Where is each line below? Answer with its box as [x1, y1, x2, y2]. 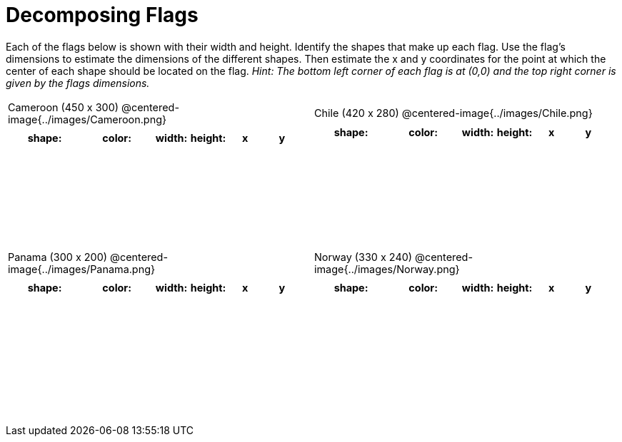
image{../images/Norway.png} [314, 262, 460, 275]
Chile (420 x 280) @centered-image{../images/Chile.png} [314, 107, 593, 120]
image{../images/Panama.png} [8, 262, 156, 275]
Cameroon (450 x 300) [8, 101, 119, 113]
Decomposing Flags [6, 3, 199, 27]
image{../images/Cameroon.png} [8, 113, 167, 125]
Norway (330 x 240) [314, 250, 413, 263]
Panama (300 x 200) [8, 250, 108, 263]
